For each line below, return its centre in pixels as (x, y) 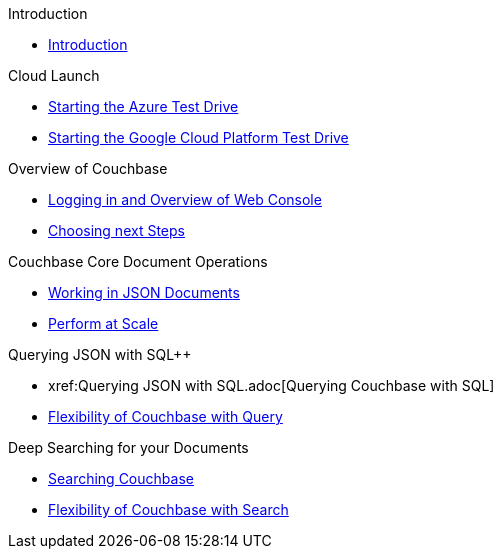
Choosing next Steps (116, 230)
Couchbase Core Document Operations (138, 261)
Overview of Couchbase (88, 168)
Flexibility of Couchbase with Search (168, 509)
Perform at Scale (103, 323)
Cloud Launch (54, 75)
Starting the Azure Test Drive (143, 106)
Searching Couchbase (121, 478)
